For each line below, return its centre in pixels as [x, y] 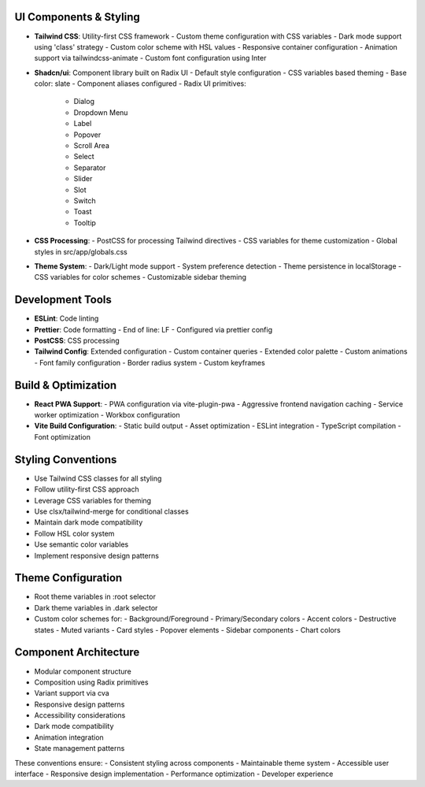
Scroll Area [91, 146]
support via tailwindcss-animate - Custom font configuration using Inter [150, 58]
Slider [83, 179]
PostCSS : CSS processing [77, 341]
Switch [85, 200]
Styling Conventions [66, 460]
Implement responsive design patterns [96, 555]
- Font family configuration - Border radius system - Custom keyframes [150, 362]
